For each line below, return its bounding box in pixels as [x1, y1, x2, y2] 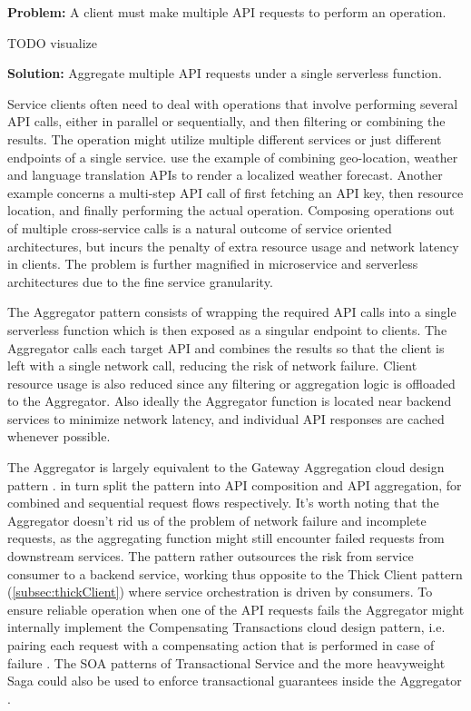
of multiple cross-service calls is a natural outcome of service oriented [7, 218, 392, 237]
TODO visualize [7, 33, 98, 52]
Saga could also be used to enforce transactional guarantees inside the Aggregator [7, 671, 462, 690]
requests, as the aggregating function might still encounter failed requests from [7, 528, 445, 548]
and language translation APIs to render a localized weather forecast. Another [7, 165, 443, 184]
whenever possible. [7, 427, 111, 446]
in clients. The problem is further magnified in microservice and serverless [7, 254, 418, 273]
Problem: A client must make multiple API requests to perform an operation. [7, 3, 446, 21]
